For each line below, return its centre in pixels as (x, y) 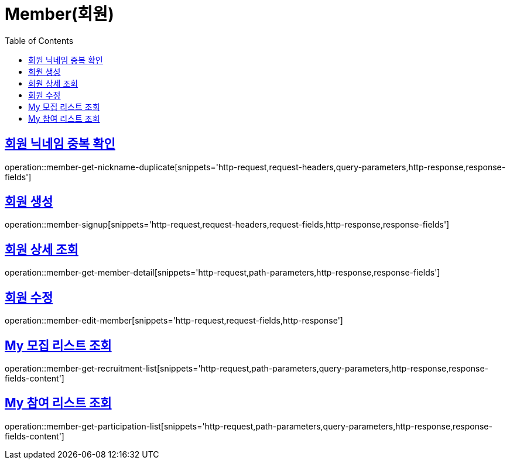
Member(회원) (59, 14)
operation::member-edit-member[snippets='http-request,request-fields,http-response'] (174, 321)
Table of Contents (39, 40)
